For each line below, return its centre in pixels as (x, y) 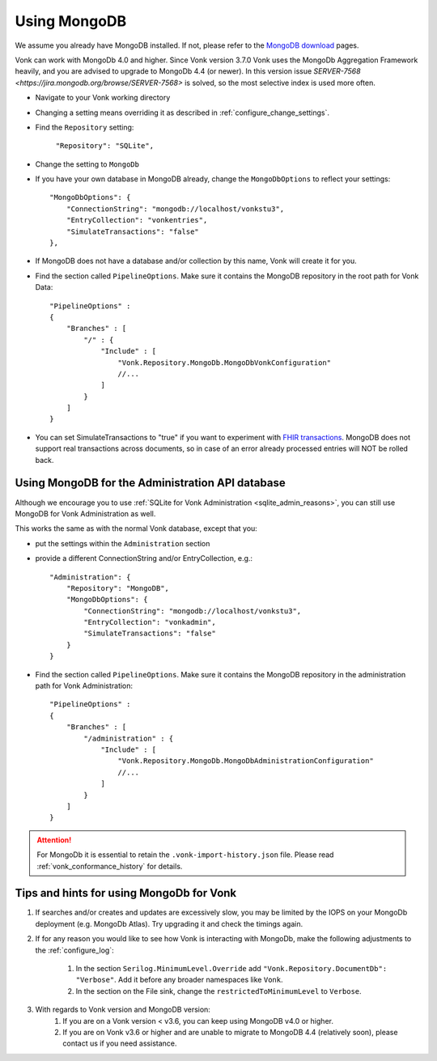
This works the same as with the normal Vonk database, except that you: (136, 528)
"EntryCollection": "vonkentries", (137, 220)
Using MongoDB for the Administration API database (151, 483)
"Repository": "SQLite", (104, 146)
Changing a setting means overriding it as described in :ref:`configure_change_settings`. (182, 112)
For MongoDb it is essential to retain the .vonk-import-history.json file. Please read (185, 855)
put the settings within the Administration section (123, 543)
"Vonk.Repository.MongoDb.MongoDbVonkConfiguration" (225, 363)
